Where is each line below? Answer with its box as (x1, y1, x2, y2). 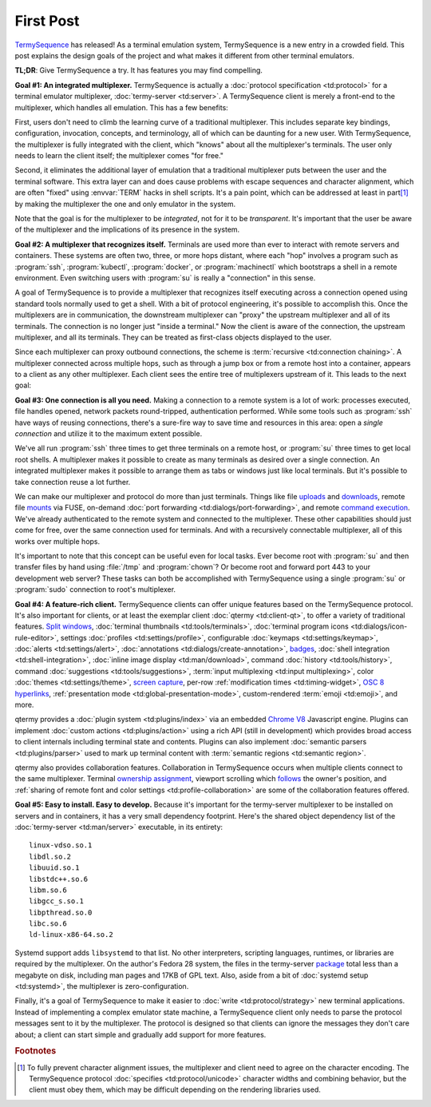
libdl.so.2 (29, 851, 72, 861)
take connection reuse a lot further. (14, 477, 131, 486)
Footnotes (14, 1045, 57, 1057)
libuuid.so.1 (29, 863, 80, 872)
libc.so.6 (29, 919, 67, 928)
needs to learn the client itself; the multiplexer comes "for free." (14, 151, 223, 161)
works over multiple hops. (14, 536, 101, 546)
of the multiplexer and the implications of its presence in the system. (14, 224, 240, 235)
